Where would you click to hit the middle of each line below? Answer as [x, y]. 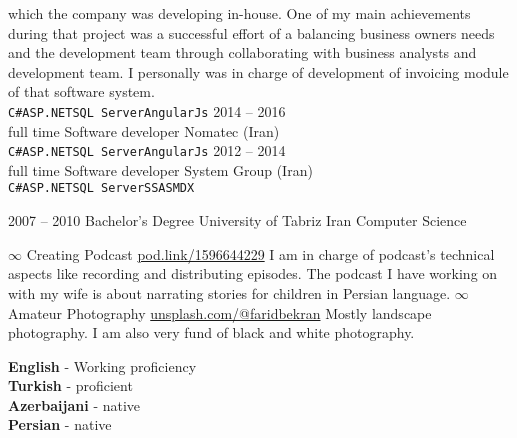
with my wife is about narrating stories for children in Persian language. [229, 292]
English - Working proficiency [102, 365]
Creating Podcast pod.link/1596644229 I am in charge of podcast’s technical [260, 253]
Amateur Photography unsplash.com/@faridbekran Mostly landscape [220, 312]
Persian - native [60, 424]
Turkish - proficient [70, 385]
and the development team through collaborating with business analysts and [242, 52]
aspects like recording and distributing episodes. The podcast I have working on [253, 273]
